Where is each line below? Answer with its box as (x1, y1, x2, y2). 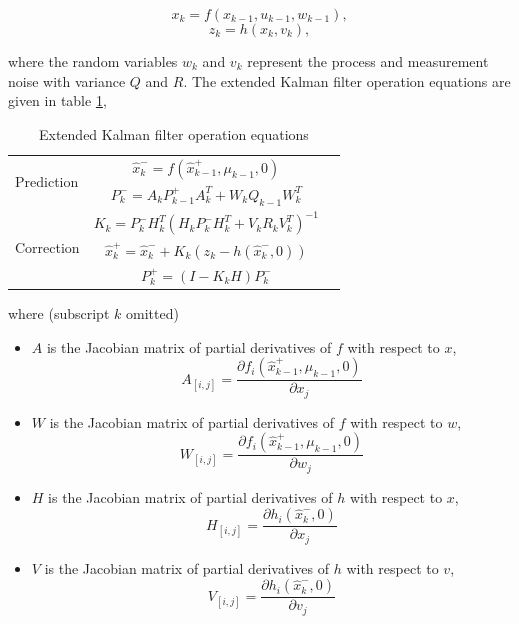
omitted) (125, 303, 179, 324)
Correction (15, 237, 80, 258)
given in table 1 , (8, 90, 107, 111)
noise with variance (8, 70, 126, 91)
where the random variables (8, 51, 178, 71)
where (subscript (8, 303, 110, 324)
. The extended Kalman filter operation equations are (183, 70, 511, 91)
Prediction (15, 170, 79, 191)
